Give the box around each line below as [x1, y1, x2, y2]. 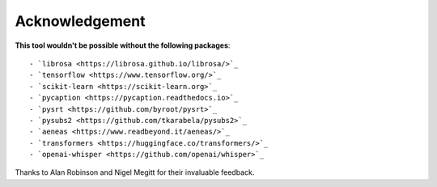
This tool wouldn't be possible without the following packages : [15, 40, 231, 50]
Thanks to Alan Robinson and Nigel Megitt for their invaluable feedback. [15, 168, 255, 177]
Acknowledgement [15, 12, 146, 30]
